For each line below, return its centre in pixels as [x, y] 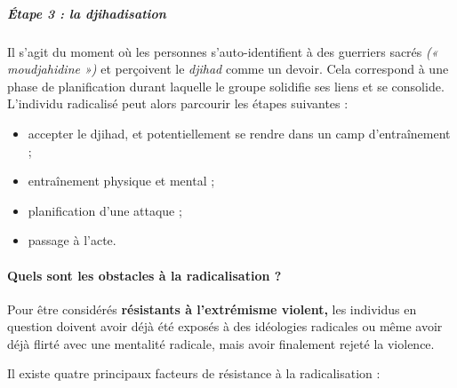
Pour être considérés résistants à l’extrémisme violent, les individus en [212, 309]
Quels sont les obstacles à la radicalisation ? [144, 275]
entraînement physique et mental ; [121, 181]
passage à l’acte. [72, 240]
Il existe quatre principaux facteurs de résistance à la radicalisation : [194, 373]
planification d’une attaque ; [105, 210]
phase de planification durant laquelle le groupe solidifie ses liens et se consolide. [226, 86]
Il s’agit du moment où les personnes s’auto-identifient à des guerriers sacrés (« [223, 51]
